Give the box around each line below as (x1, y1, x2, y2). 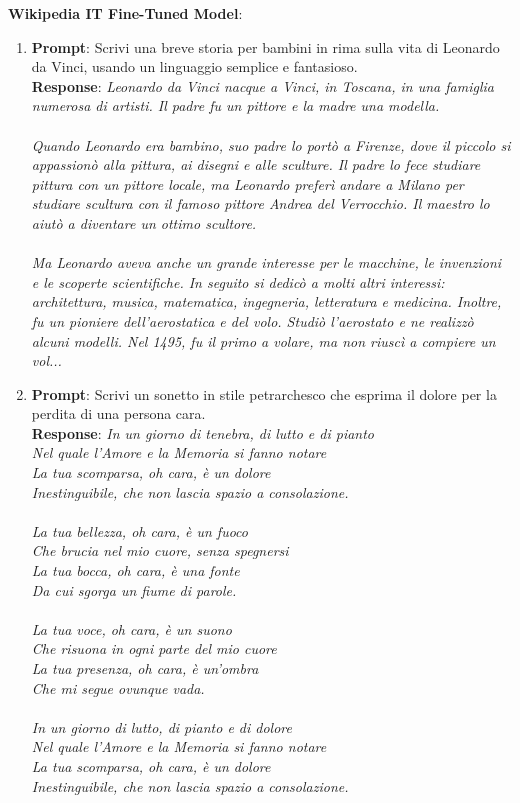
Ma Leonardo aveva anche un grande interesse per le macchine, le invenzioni (31, 252, 502, 273)
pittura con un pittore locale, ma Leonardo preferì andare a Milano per (31, 173, 464, 194)
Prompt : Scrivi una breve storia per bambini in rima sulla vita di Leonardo (31, 36, 500, 57)
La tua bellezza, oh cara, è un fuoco (31, 520, 248, 541)
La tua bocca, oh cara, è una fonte (31, 560, 240, 581)
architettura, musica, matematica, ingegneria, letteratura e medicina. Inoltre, (31, 291, 502, 312)
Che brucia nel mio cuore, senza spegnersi (31, 540, 289, 561)
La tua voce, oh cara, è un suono (31, 618, 232, 639)
